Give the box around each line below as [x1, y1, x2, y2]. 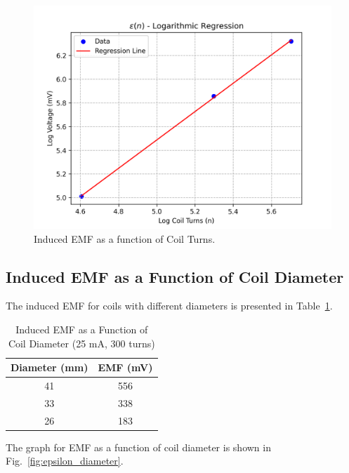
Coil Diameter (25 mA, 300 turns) [8, 335, 155, 350]
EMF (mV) [98, 360, 153, 375]
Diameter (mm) [11, 360, 88, 375]
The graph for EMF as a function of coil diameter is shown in [6, 439, 271, 454]
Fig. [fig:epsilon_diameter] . [6, 453, 124, 468]
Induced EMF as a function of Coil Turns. [34, 231, 216, 246]
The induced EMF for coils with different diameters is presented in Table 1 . [6, 298, 333, 313]
